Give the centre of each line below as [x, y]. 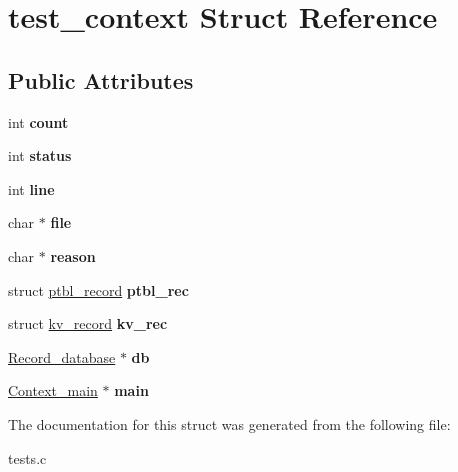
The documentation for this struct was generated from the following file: [229, 423]
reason [73, 255]
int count [38, 121]
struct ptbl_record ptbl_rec [98, 289]
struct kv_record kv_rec [88, 323]
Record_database [62, 356]
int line [31, 188]
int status [40, 155]
